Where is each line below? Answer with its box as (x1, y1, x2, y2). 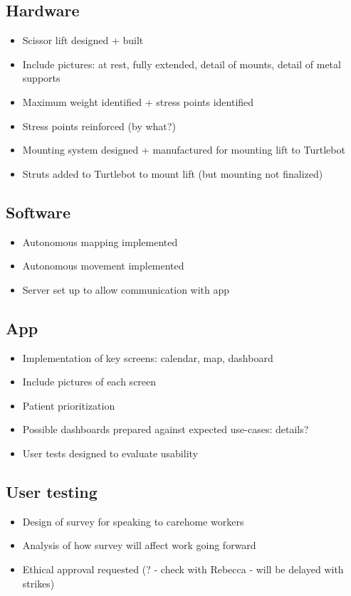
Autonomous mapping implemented (22, 234, 178, 249)
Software (6, 201, 71, 223)
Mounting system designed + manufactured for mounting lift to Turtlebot (22, 142, 345, 157)
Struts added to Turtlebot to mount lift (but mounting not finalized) (22, 166, 323, 181)
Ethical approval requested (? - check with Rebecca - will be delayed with (22, 561, 344, 576)
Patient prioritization (22, 398, 115, 413)
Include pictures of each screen (22, 374, 157, 389)
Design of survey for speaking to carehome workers (22, 513, 244, 528)
